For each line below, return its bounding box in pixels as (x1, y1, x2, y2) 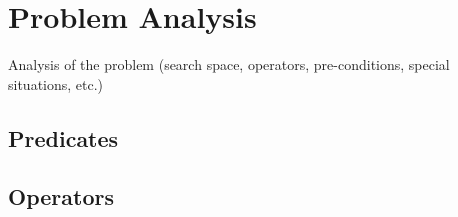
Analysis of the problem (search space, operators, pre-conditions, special (8, 54, 450, 75)
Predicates (8, 122, 119, 153)
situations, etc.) (8, 73, 104, 94)
